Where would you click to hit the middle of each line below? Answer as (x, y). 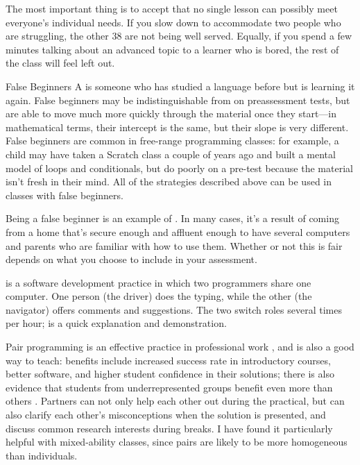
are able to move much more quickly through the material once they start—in (171, 113)
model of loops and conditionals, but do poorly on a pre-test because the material (179, 168)
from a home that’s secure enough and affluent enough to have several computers (178, 231)
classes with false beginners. (65, 195)
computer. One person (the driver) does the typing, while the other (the (159, 296)
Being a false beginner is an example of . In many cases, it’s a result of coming (172, 218)
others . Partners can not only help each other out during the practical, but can (175, 401)
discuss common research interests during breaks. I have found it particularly (169, 428)
